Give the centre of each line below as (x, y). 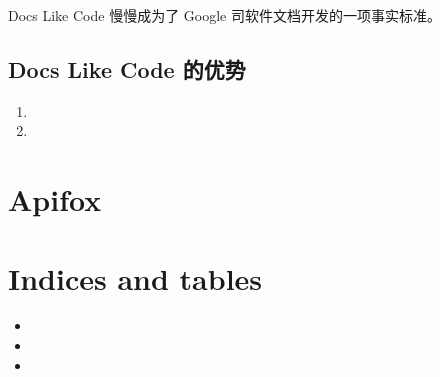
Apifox (55, 199)
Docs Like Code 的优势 (127, 68)
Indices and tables (135, 277)
